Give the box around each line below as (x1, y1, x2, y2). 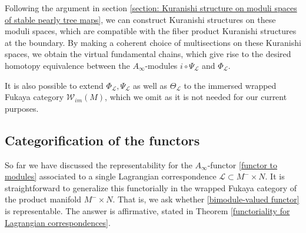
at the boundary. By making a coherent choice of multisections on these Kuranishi (5, 36, 301, 48)
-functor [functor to (207, 158, 278, 171)
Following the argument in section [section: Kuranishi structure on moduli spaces (5, 2, 297, 14)
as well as (133, 79, 168, 91)
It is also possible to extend (5, 79, 104, 91)
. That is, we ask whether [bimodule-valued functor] (112, 193, 300, 205)
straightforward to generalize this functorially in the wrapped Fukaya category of (5, 181, 297, 194)
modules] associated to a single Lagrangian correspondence (5, 170, 217, 182)
